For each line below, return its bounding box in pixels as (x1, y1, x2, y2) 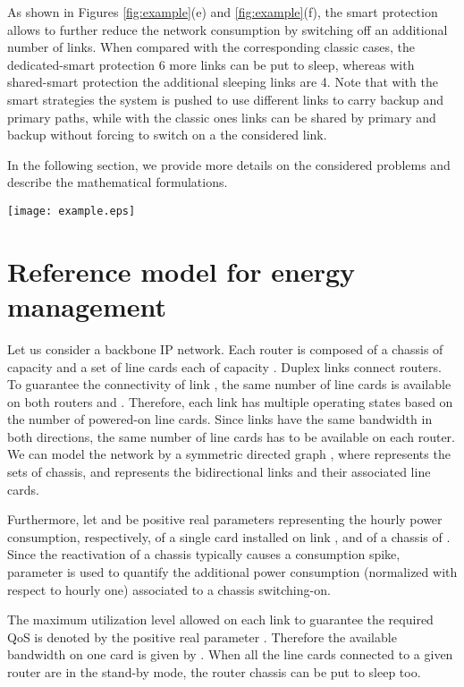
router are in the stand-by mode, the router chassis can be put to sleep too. (7, 663, 421, 681)
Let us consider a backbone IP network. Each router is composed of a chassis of (7, 339, 443, 358)
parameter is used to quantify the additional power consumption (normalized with (7, 563, 458, 581)
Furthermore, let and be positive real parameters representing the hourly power (7, 510, 443, 529)
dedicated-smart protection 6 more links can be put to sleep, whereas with (7, 55, 415, 73)
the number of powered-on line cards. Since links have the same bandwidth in (7, 410, 433, 428)
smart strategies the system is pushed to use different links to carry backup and (7, 89, 444, 108)
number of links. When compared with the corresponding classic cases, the (7, 38, 415, 56)
